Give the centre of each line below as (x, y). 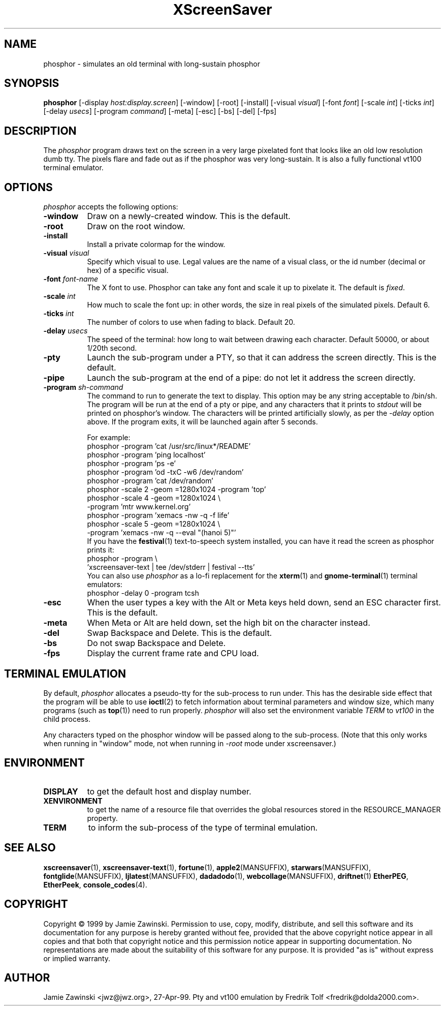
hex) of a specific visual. (128, 270)
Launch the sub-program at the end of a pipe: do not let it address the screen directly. (251, 378)
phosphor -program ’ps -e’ (132, 464)
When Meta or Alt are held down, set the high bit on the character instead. (229, 623)
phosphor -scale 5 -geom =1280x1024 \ (154, 524)
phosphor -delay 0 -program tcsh (143, 593)
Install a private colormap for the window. (156, 244)
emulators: (105, 585)
